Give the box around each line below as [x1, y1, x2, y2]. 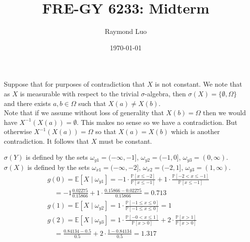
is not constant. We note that [155, 79, 242, 89]
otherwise [4, 126, 32, 136]
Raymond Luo [104, 26, 147, 36]
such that [78, 98, 106, 108]
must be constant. [99, 136, 152, 146]
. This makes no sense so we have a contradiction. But [76, 117, 237, 127]
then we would [203, 107, 246, 118]
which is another [171, 126, 220, 136]
